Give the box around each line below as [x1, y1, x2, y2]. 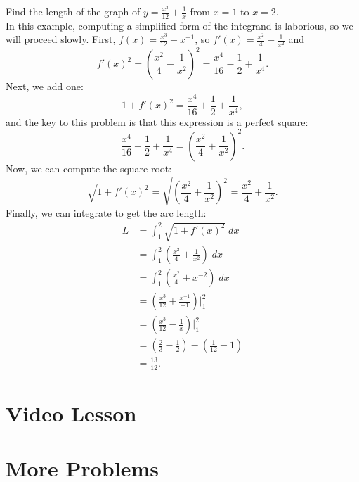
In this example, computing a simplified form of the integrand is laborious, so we [6, 18, 353, 32]
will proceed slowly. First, [6, 32, 116, 46]
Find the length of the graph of [6, 4, 141, 18]
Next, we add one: [6, 79, 84, 94]
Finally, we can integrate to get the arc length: [6, 205, 207, 220]
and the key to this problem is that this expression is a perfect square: [6, 114, 308, 129]
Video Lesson [6, 398, 137, 427]
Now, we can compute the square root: [6, 160, 172, 175]
